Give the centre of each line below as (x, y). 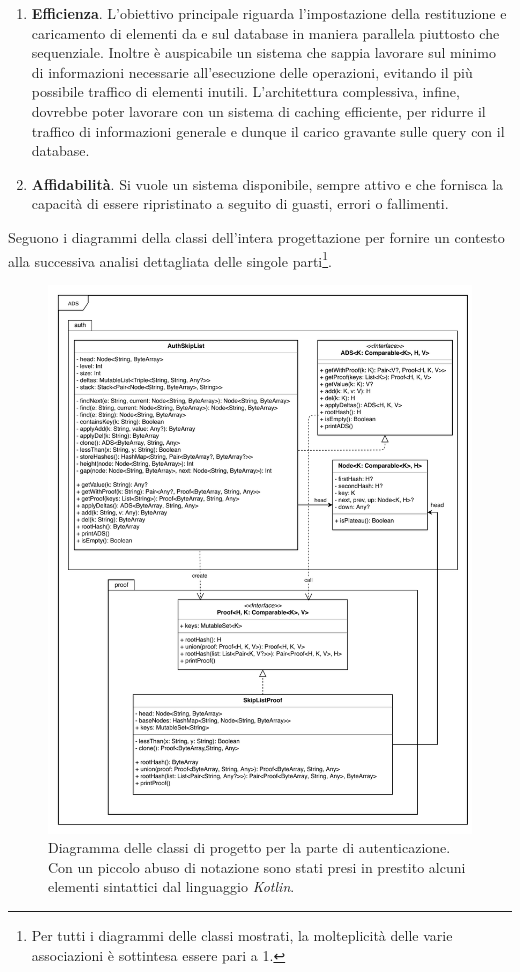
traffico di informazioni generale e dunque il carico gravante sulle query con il (268, 130)
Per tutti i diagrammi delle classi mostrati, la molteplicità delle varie (242, 935)
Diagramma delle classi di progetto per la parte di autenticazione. (249, 847)
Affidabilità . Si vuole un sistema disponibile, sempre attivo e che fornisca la (267, 183)
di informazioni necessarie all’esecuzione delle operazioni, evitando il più (252, 71)
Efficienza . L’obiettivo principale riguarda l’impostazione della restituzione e (269, 13)
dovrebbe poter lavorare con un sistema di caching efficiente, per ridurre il (258, 110)
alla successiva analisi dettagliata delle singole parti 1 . (170, 259)
